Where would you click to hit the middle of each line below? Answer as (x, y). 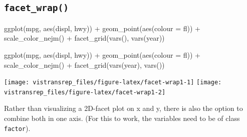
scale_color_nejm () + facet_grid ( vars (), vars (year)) (84, 38)
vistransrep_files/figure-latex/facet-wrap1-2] (85, 92)
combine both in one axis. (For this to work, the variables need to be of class (122, 118)
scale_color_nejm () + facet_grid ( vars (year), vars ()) (84, 64)
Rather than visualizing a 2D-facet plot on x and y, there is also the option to (124, 108)
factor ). (17, 128)
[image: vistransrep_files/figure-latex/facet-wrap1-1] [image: (113, 83)
